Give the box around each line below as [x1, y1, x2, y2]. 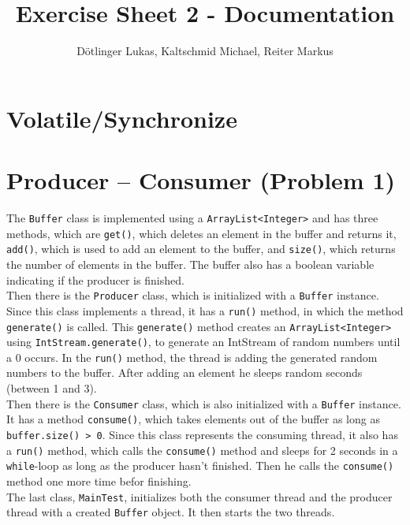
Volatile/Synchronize [6, 102, 237, 134]
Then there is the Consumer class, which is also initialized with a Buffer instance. [6, 395, 401, 411]
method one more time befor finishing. [6, 472, 192, 489]
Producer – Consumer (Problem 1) [6, 164, 396, 196]
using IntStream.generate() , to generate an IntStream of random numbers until [6, 333, 401, 350]
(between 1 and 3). [6, 380, 97, 397]
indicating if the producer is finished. [6, 271, 184, 288]
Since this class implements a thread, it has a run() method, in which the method [6, 302, 404, 318]
